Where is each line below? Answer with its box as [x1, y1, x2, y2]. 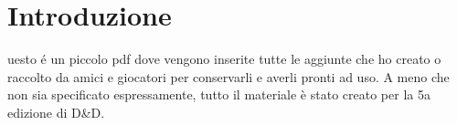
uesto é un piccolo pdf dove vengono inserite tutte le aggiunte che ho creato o [7, 49, 441, 68]
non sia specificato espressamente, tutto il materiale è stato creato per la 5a [7, 85, 430, 104]
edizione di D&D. [7, 102, 105, 121]
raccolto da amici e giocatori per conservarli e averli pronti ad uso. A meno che [7, 67, 450, 86]
